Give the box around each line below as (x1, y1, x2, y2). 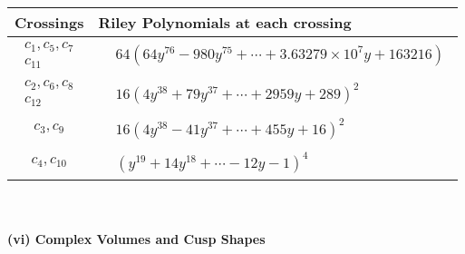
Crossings (15, 12, 84, 33)
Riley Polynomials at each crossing (98, 12, 352, 33)
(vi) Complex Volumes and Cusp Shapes (7, 230, 266, 249)
